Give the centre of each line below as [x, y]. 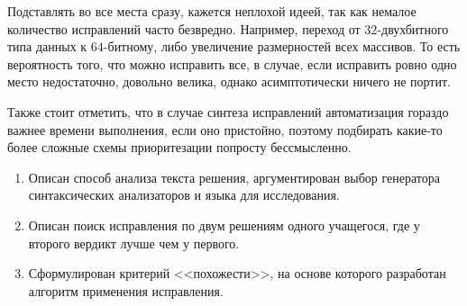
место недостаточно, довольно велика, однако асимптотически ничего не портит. [229, 81]
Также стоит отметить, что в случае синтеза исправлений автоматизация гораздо [228, 111]
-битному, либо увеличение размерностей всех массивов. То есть [282, 46]
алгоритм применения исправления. [126, 290]
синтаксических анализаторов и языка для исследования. [184, 195]
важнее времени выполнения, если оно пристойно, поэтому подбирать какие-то [225, 129]
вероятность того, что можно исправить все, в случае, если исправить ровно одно [232, 63]
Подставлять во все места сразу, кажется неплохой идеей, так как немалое [212, 11]
